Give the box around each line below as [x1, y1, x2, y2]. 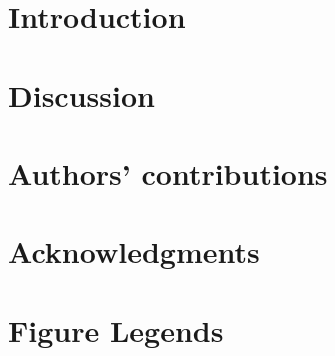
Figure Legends [8, 309, 224, 350]
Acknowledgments [8, 231, 260, 272]
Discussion [8, 74, 155, 115]
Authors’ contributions [8, 152, 328, 193]
